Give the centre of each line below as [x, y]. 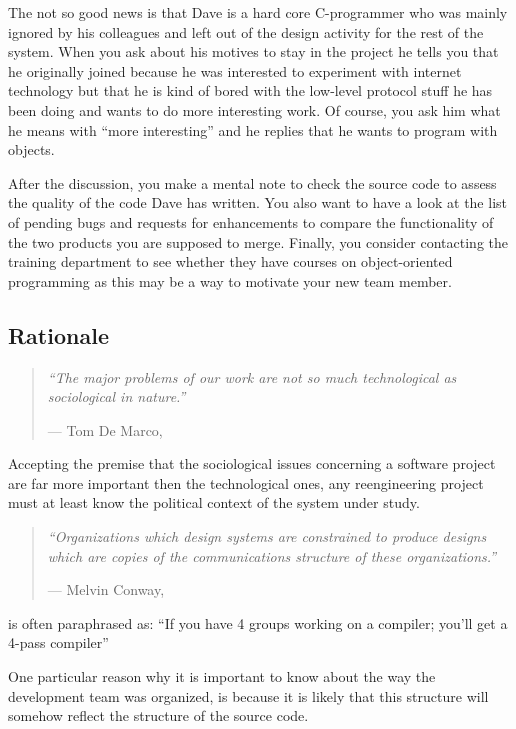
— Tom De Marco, [105, 429]
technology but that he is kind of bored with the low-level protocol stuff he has [250, 90]
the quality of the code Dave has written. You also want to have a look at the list [257, 202]
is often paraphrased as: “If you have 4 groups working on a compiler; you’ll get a [258, 622]
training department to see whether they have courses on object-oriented [230, 261]
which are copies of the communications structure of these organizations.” [272, 555]
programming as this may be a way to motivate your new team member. [230, 280]
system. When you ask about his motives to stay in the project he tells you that [253, 51]
